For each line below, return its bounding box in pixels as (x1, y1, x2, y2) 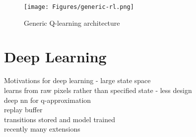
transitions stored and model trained (4, 114, 115, 124)
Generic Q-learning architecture (24, 17, 120, 28)
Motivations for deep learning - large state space (4, 75, 151, 86)
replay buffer (4, 104, 43, 115)
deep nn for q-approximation (4, 94, 91, 105)
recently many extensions (4, 124, 80, 134)
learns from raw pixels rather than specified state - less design (4, 85, 192, 95)
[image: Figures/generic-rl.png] (24, 3, 134, 10)
